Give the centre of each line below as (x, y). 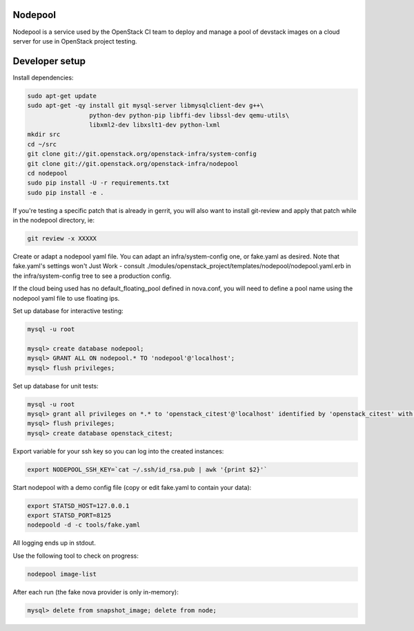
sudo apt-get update (62, 96)
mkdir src (44, 134)
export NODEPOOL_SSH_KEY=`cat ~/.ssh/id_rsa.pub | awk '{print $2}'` (147, 469)
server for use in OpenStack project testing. (75, 41)
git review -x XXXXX (62, 239)
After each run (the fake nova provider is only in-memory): (96, 592)
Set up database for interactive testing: (68, 311)
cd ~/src (42, 144)
